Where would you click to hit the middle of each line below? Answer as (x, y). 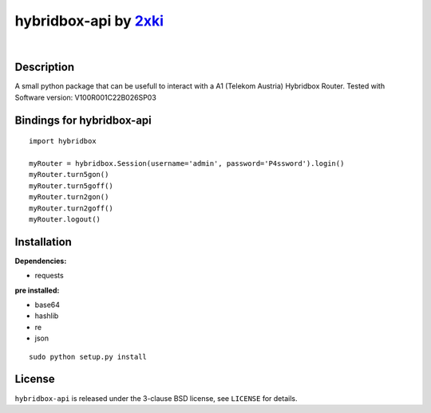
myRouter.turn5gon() (69, 175)
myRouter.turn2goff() (71, 208)
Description (45, 67)
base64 (47, 305)
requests (49, 276)
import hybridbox (63, 141)
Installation (43, 242)
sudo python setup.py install (88, 356)
